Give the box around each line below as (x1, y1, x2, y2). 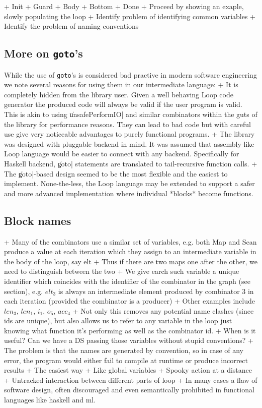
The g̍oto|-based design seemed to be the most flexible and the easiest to (4, 168, 228, 179)
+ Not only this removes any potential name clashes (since (72, 305, 254, 316)
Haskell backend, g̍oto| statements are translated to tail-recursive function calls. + (4, 158, 257, 168)
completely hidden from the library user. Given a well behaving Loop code (4, 89, 233, 99)
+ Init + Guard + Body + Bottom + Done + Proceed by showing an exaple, (4, 1, 244, 11)
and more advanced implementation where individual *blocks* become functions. (4, 188, 253, 198)
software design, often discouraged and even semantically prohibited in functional (4, 384, 254, 395)
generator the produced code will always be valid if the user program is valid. (4, 99, 242, 109)
